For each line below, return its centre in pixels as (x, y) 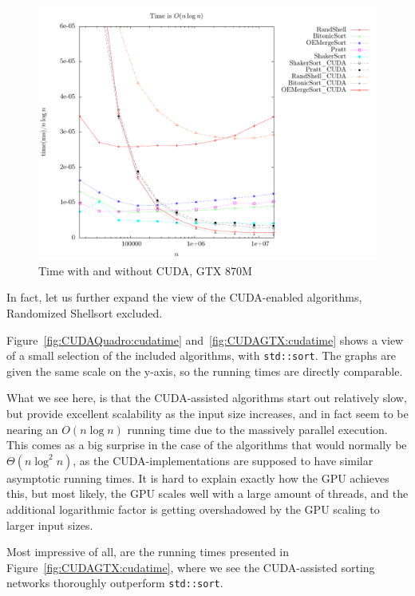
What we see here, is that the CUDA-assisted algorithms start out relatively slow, (207, 398)
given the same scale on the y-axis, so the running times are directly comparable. (205, 371)
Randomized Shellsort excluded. (85, 312)
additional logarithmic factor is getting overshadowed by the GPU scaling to (193, 509)
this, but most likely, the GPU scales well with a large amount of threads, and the (207, 493)
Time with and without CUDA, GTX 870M (145, 270)
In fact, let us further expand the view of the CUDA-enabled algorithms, (184, 297)
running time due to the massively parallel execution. (257, 429)
